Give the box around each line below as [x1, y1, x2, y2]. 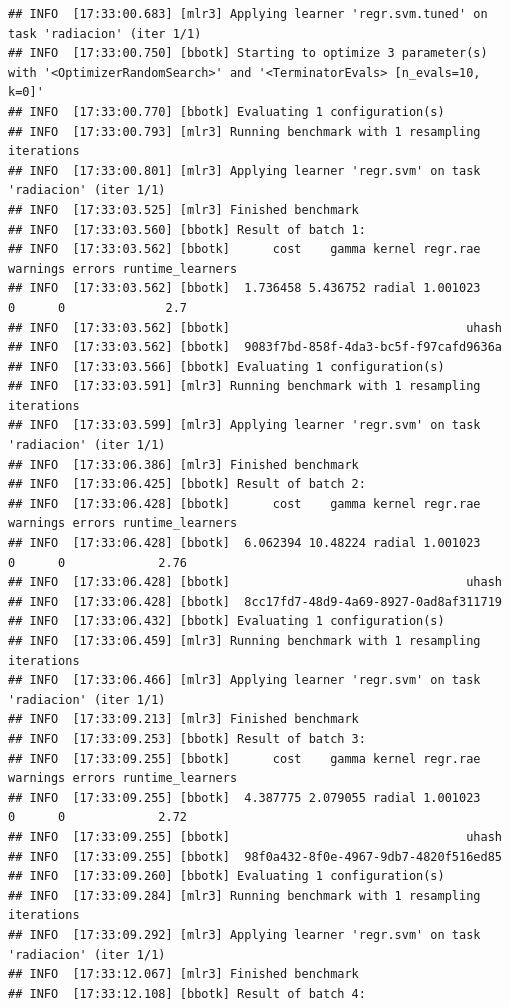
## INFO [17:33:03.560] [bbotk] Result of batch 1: [8, 222, 366, 237]
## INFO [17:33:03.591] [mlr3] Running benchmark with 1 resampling [8, 379, 481, 394]
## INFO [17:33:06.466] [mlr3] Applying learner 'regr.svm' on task [8, 673, 481, 688]
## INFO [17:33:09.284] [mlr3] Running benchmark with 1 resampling [8, 888, 481, 903]
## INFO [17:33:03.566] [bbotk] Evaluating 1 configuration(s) [8, 359, 445, 374]
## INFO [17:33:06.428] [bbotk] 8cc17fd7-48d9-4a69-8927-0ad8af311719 [8, 594, 502, 609]
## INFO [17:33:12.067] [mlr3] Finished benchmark [8, 967, 359, 982]
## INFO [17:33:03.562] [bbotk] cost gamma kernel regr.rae [8, 242, 481, 257]
